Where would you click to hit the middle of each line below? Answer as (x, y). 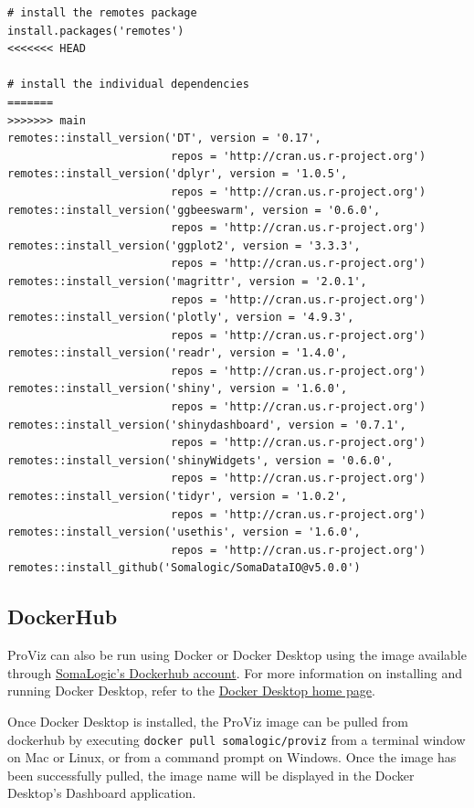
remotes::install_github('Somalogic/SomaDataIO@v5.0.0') (184, 568)
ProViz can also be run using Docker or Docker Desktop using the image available (237, 655)
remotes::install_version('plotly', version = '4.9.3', (181, 318)
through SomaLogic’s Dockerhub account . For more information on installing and (235, 672)
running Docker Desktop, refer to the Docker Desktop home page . (191, 691)
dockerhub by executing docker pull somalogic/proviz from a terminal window (237, 739)
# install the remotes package (102, 13)
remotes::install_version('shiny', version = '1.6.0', (178, 389)
